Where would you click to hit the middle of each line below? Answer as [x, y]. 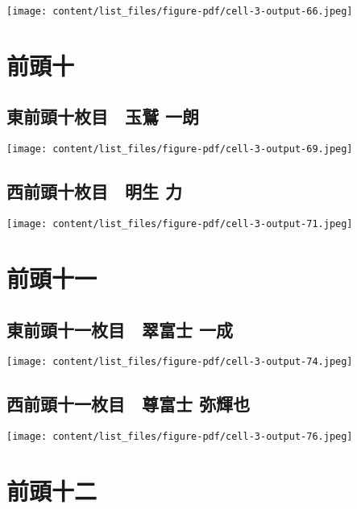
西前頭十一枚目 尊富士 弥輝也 [129, 404]
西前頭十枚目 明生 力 [95, 191]
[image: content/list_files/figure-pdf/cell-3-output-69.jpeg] [180, 149]
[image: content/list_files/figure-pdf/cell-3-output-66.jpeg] [180, 11]
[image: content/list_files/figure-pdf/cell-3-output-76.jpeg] [180, 437]
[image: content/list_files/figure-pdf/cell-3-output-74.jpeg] [180, 362]
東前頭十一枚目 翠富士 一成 [120, 329]
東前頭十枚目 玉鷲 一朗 [103, 116]
